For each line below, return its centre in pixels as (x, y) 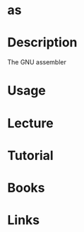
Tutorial (31, 155)
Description (42, 43)
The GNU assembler (37, 62)
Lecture (31, 123)
